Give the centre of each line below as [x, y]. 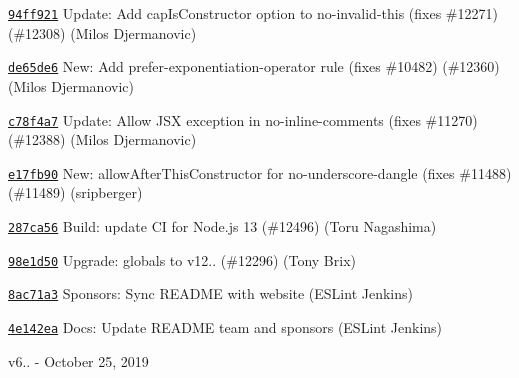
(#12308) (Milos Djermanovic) [102, 32]
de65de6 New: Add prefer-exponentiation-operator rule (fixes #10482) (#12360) [254, 66]
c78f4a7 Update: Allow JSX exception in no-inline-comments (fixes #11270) [243, 119]
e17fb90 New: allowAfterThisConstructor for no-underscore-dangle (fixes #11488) [260, 172]
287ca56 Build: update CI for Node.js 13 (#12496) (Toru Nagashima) [222, 226]
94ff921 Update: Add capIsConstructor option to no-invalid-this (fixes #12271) [253, 13]
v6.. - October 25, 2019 [78, 360]
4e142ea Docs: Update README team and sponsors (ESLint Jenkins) [225, 326]
